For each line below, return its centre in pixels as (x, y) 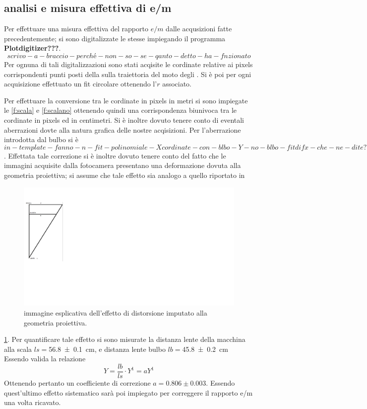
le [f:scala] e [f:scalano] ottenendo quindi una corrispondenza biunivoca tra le (121, 110)
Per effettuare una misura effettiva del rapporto (76, 29)
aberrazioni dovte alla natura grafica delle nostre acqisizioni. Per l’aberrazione (122, 129)
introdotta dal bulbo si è (41, 139)
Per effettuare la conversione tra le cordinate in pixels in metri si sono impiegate (126, 100)
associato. (177, 84)
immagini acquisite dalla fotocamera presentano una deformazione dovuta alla (122, 165)
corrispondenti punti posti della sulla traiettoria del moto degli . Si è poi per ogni (128, 74)
